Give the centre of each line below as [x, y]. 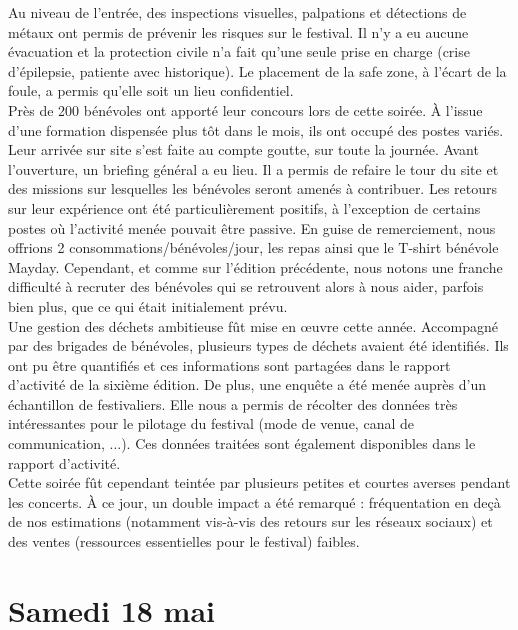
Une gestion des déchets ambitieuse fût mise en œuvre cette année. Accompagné [253, 325]
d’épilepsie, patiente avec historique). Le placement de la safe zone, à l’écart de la [257, 70]
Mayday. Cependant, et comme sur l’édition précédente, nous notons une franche [255, 266]
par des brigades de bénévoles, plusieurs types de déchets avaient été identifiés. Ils [258, 345]
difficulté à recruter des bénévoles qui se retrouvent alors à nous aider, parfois [246, 286]
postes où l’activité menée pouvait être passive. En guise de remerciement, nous [252, 227]
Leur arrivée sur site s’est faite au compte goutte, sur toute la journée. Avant [243, 149]
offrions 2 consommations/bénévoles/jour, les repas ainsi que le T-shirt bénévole [253, 247]
